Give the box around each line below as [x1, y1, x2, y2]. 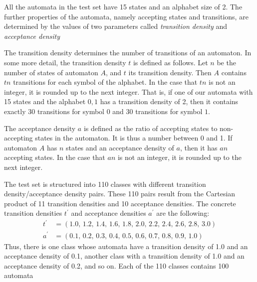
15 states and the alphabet [4, 96, 86, 107]
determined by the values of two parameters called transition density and [4, 21, 227, 31]
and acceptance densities [71, 208, 146, 218]
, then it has [180, 142, 218, 152]
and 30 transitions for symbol [112, 106, 203, 116]
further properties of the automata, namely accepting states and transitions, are [4, 11, 249, 21]
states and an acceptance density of [65, 142, 174, 152]
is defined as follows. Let [133, 57, 208, 67]
